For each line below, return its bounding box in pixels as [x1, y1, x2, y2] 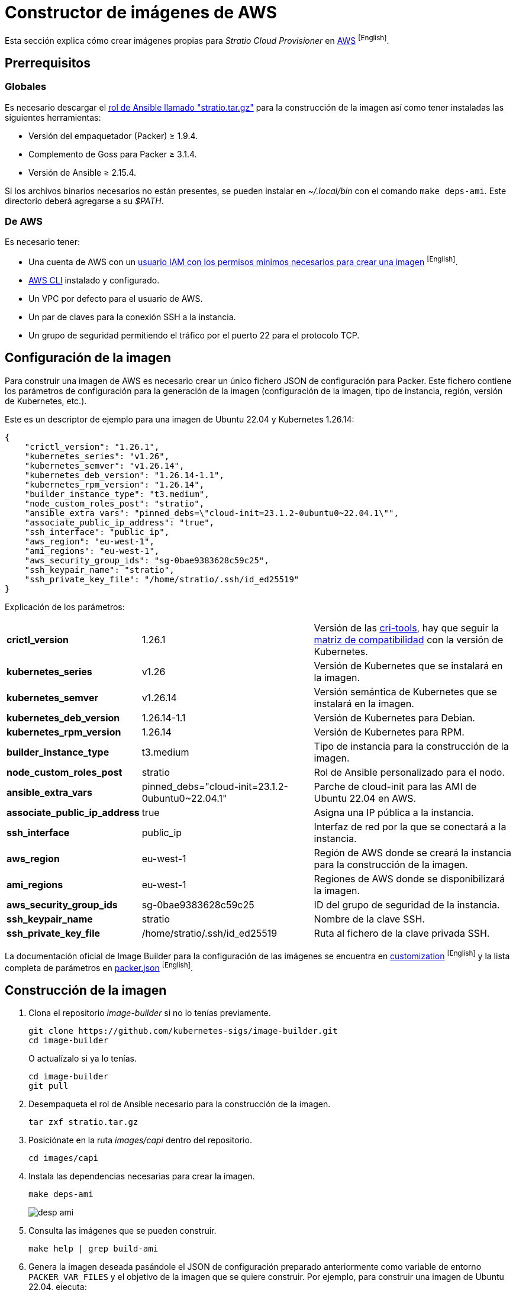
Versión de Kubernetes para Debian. [314, 711, 475, 724]
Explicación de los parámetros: [5, 601, 125, 612]
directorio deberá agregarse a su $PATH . [5, 195, 164, 206]
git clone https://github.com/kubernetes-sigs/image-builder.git [28, 1026, 338, 1036]
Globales [5, 80, 47, 93]
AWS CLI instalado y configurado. [28, 275, 160, 286]
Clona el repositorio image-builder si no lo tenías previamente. [28, 1008, 271, 1018]
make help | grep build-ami [28, 1244, 159, 1254]
